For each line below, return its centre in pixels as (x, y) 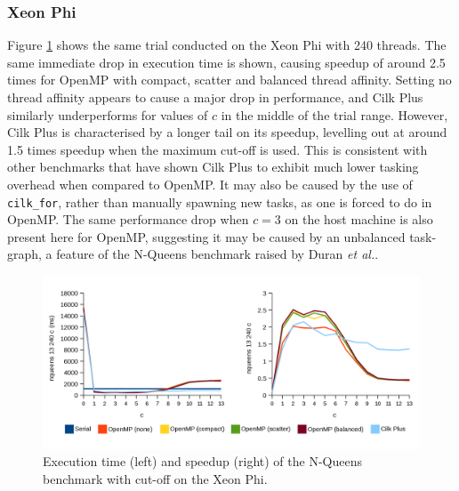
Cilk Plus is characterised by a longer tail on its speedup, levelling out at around (227, 132)
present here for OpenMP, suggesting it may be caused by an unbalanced (206, 236)
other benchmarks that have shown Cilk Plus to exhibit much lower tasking (213, 167)
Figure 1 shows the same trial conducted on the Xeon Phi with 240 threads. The (227, 45)
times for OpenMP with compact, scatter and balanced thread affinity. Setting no (229, 80)
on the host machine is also (359, 219)
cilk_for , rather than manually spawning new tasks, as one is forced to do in (220, 201)
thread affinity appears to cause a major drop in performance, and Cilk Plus (215, 97)
